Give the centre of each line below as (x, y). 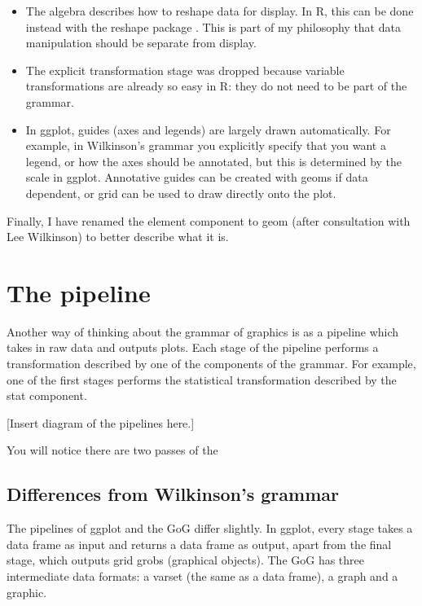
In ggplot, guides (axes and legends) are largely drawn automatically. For (208, 129)
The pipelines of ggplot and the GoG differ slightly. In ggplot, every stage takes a (210, 528)
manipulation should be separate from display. (141, 43)
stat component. (47, 395)
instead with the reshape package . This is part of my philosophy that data (213, 26)
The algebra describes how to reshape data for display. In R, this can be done (220, 11)
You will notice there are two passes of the (112, 450)
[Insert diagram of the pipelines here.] (101, 422)
